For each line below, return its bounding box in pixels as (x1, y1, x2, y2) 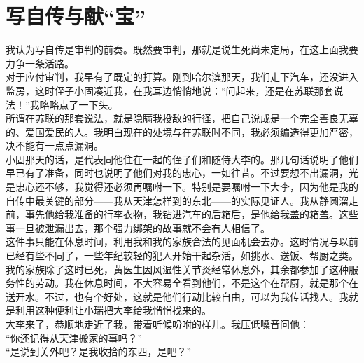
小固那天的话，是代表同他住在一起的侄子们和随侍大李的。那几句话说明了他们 (6, 151, 358, 166)
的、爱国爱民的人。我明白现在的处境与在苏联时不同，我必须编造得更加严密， (6, 124, 358, 139)
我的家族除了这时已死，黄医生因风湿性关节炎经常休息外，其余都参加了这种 (6, 261, 349, 276)
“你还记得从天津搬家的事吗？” (6, 330, 143, 345)
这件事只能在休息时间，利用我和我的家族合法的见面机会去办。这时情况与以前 (6, 234, 358, 249)
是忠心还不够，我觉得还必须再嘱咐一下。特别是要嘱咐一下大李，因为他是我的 (6, 179, 358, 194)
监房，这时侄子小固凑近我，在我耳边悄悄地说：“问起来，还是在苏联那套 (6, 83, 334, 97)
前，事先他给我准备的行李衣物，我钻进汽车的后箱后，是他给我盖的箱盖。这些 (6, 207, 358, 221)
